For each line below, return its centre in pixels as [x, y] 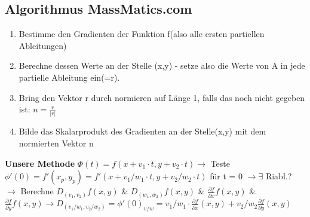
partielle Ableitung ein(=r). [69, 77]
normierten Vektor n [56, 143]
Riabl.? [279, 176]
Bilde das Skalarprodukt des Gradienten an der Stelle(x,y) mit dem [142, 131]
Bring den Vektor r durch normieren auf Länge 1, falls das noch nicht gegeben [162, 97]
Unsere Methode [40, 163]
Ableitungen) [43, 45]
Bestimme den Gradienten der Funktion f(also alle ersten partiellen [142, 34]
